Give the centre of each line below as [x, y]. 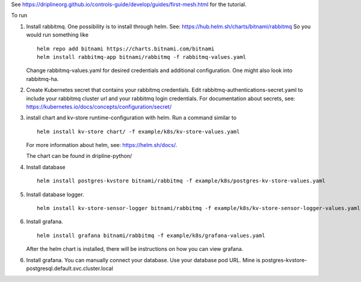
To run [19, 16]
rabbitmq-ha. [42, 79]
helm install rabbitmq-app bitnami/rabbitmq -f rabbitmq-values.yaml [142, 57]
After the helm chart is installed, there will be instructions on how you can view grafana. [135, 249]
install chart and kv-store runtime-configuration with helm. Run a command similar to [131, 118]
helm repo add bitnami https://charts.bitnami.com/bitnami [126, 49]
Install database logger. [55, 194]
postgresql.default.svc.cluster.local [70, 268]
